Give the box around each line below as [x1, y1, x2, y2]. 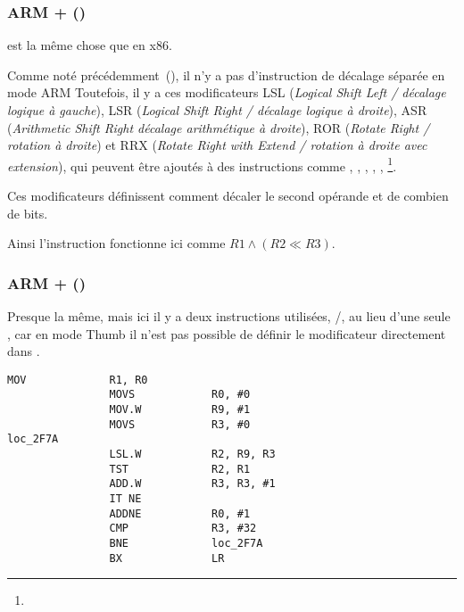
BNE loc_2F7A [109, 537, 263, 550]
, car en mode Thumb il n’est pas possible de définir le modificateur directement [7, 324, 446, 343]
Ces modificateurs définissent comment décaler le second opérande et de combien [7, 186, 449, 205]
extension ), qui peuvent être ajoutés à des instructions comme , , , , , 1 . [7, 153, 397, 175]
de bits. [7, 203, 48, 222]
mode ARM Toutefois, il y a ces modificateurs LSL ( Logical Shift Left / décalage [7, 83, 446, 102]
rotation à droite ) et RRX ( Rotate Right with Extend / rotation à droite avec [7, 136, 427, 154]
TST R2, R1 [109, 462, 251, 476]
